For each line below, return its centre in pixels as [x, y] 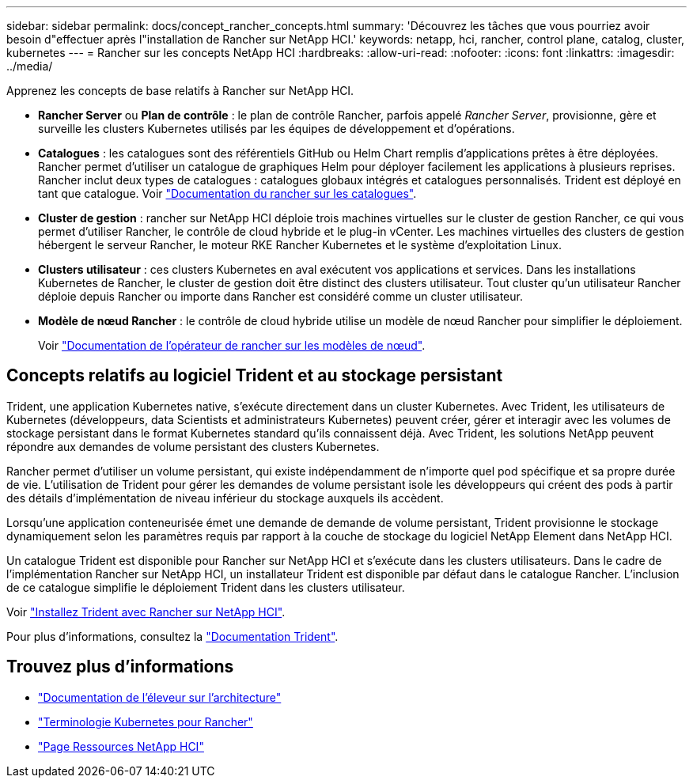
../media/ [30, 66]
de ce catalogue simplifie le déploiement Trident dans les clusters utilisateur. [206, 587]
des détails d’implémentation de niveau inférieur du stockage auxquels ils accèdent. [225, 498]
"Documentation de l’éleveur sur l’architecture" [160, 697]
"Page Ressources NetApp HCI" [121, 746]
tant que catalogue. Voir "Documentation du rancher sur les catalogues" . [227, 193]
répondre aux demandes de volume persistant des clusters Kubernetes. [193, 446]
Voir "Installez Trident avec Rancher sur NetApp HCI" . [146, 612]
